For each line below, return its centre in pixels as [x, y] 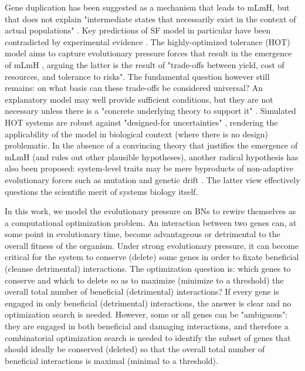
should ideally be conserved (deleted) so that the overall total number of [135, 349]
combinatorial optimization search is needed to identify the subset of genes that [148, 337]
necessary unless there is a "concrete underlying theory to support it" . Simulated [150, 111]
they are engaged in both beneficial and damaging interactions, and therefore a [147, 326]
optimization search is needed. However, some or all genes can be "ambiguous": [146, 314]
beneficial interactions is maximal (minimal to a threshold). [111, 360]
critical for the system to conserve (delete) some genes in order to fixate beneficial [152, 257]
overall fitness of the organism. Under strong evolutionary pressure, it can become [152, 245]
